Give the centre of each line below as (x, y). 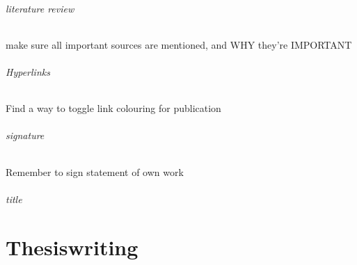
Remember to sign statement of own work (95, 171)
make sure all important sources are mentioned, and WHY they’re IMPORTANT (179, 44)
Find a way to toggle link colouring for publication (113, 108)
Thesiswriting (72, 247)
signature (25, 135)
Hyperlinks (28, 71)
